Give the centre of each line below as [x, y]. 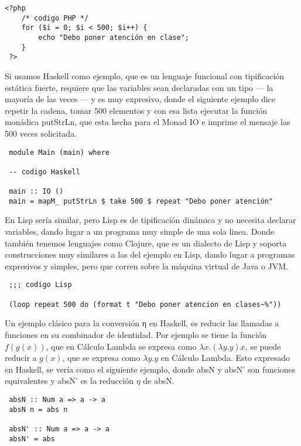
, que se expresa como [101, 358]
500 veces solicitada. [41, 133]
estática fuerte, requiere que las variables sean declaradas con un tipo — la [139, 87]
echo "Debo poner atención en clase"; [114, 37]
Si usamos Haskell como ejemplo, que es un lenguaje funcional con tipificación [145, 75]
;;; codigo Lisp [40, 285]
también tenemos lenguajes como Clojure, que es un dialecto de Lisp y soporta [146, 243]
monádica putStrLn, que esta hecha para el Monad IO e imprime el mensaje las [148, 122]
